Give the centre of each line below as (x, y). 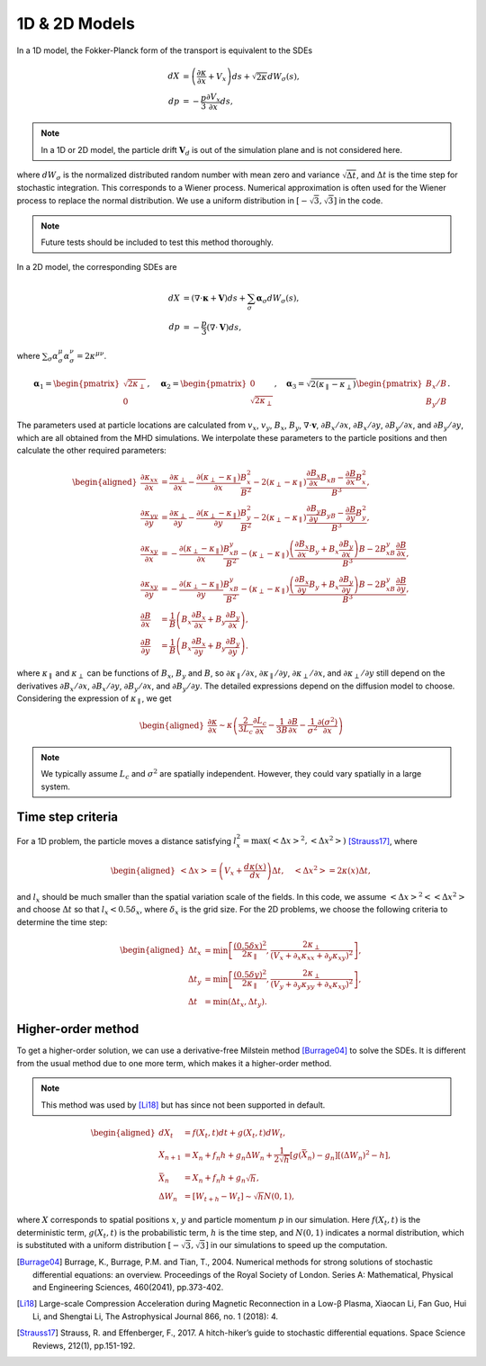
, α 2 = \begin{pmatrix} (197, 384)
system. (56, 786)
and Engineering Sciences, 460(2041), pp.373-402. (128, 1287)
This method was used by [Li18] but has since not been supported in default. (183, 1105)
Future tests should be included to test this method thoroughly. (157, 242)
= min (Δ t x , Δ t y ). (235, 1003)
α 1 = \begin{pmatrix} (76, 384)
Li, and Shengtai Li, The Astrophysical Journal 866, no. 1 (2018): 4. (156, 1316)
